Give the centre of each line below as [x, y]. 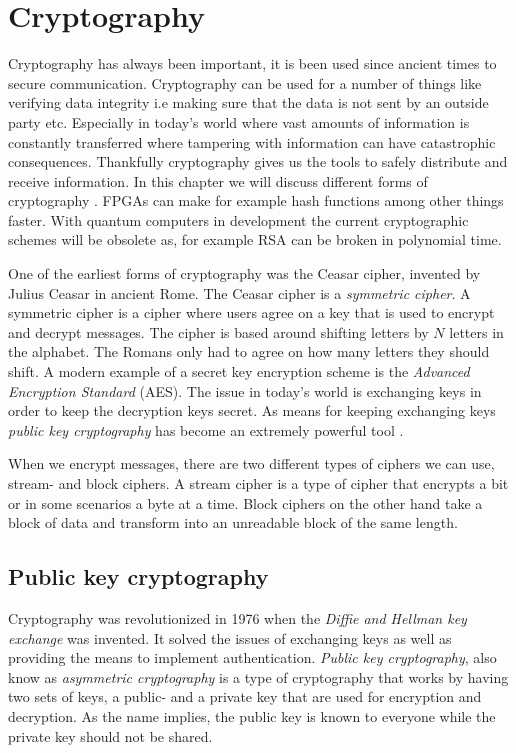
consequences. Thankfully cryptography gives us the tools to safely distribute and [258, 161]
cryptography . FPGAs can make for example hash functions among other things [256, 200]
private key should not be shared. [110, 735]
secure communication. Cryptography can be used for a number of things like [245, 82]
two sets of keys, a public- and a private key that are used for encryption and [245, 696]
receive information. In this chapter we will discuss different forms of [218, 180]
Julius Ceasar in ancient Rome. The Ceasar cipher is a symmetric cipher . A [239, 292]
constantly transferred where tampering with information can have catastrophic [252, 141]
